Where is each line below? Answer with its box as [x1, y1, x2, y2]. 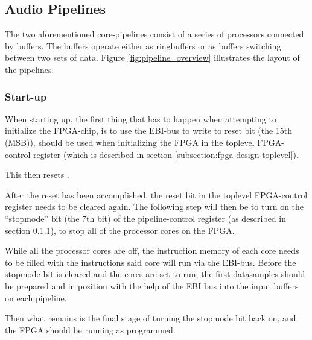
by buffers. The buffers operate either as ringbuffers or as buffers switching [5, 39, 281, 52]
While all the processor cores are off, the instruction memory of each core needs [5, 244, 299, 257]
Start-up [5, 89, 47, 104]
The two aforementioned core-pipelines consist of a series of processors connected [5, 28, 304, 40]
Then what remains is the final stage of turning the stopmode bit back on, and [5, 312, 296, 324]
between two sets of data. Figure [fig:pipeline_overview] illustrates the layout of [5, 51, 300, 64]
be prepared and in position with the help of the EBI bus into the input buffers [5, 279, 299, 292]
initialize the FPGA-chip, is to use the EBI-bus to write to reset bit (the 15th [5, 124, 293, 137]
